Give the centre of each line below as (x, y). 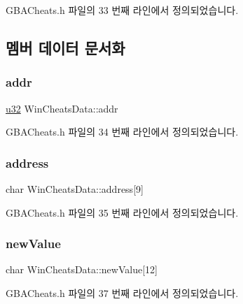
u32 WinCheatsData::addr (62, 108)
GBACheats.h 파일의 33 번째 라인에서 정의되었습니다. (122, 10)
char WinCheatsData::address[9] (75, 189)
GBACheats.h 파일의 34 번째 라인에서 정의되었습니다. (122, 132)
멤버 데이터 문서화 (65, 47)
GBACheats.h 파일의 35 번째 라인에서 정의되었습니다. (122, 212)
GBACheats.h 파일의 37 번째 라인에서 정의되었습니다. (122, 293)
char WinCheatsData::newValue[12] (82, 269)
